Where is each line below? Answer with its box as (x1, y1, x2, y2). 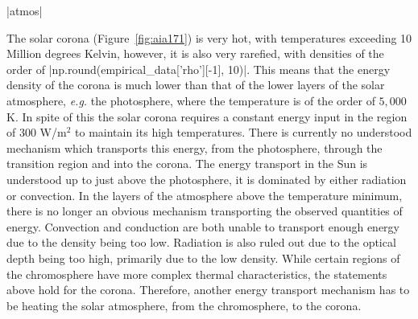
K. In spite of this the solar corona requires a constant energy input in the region (6, 108, 408, 125)
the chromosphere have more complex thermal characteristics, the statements (6, 265, 387, 282)
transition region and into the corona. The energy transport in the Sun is (6, 155, 368, 172)
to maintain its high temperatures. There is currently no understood (75, 124, 412, 141)
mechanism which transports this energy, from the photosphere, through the (6, 139, 383, 156)
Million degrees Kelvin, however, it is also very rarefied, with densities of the (6, 45, 384, 62)
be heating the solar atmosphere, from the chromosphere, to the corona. (6, 297, 362, 313)
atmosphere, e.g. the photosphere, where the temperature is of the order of (6, 92, 375, 108)
